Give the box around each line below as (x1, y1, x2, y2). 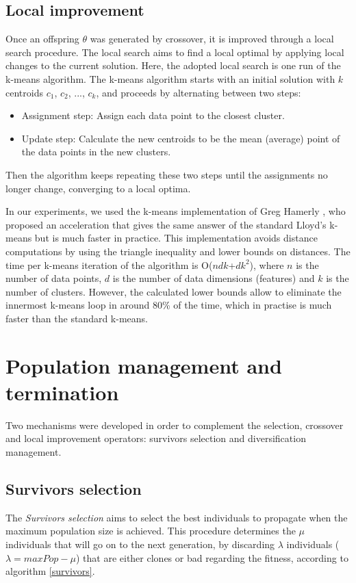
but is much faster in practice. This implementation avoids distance (34, 231, 318, 245)
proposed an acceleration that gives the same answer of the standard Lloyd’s (5, 217, 327, 231)
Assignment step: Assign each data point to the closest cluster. (21, 108, 285, 122)
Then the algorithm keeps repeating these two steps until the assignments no (5, 167, 328, 181)
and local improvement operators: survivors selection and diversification (5, 431, 306, 445)
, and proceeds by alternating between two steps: (96, 85, 301, 99)
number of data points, (5, 271, 102, 285)
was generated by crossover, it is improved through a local (90, 31, 334, 46)
